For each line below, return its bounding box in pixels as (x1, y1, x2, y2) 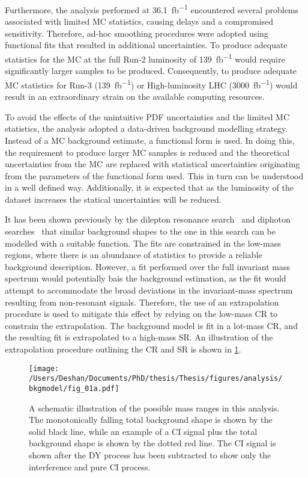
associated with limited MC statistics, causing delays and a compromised (5, 15, 274, 28)
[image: (29, 364, 59, 373)
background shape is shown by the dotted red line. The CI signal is (29, 437, 276, 449)
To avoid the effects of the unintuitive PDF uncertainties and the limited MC (5, 110, 290, 123)
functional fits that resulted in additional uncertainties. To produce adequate (5, 38, 288, 51)
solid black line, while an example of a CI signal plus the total (29, 425, 258, 437)
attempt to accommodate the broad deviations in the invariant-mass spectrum (5, 284, 293, 297)
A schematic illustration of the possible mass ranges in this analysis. (29, 401, 280, 414)
